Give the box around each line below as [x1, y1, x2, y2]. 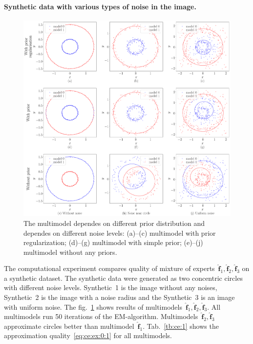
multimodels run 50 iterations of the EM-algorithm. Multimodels [4, 311, 198, 321]
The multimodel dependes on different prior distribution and [23, 218, 205, 228]
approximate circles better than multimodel [4, 320, 134, 331]
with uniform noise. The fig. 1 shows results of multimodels [4, 301, 182, 312]
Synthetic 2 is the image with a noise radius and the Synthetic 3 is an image [4, 292, 235, 302]
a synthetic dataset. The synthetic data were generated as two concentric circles [4, 272, 243, 283]
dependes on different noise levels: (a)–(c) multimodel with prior [23, 227, 216, 238]
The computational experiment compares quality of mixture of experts [4, 263, 215, 273]
